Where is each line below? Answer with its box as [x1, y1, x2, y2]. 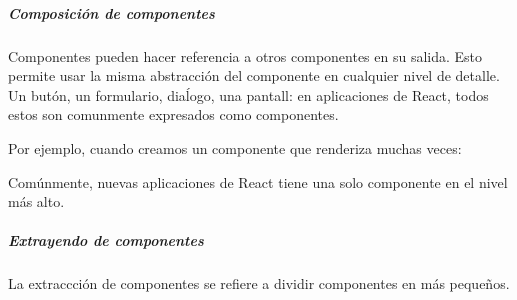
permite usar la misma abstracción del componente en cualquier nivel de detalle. [8, 65, 500, 86]
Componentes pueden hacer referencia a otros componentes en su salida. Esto [8, 45, 483, 66]
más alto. [8, 191, 65, 212]
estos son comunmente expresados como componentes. [8, 104, 339, 125]
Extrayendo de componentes [8, 230, 204, 251]
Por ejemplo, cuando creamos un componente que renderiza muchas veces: [8, 137, 462, 158]
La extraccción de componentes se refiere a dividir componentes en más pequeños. [8, 273, 510, 294]
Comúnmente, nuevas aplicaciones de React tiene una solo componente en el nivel [8, 171, 508, 192]
